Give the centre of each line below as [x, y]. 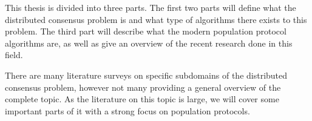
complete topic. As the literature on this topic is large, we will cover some [142, 99]
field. [14, 55]
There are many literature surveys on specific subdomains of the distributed [146, 75]
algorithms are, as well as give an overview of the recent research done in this [149, 43]
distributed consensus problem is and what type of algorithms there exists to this [156, 19]
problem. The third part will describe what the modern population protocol [146, 31]
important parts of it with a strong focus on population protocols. [127, 110]
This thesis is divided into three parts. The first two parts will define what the [151, 7]
